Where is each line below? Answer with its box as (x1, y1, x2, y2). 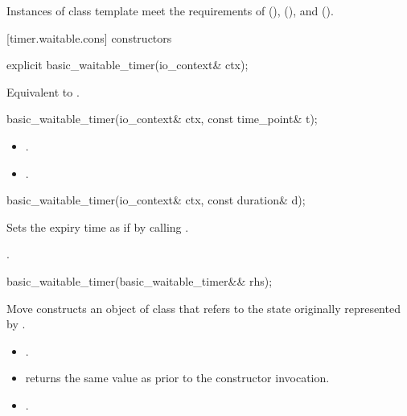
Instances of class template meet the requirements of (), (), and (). (6, 2, 334, 19)
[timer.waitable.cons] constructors (6, 29, 172, 46)
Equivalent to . (6, 83, 80, 100)
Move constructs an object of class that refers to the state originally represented (6, 299, 401, 316)
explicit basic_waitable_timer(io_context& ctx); (6, 56, 249, 73)
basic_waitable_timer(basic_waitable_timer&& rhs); (6, 272, 273, 289)
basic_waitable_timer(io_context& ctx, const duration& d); (6, 192, 306, 208)
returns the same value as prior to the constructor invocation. (25, 369, 330, 386)
